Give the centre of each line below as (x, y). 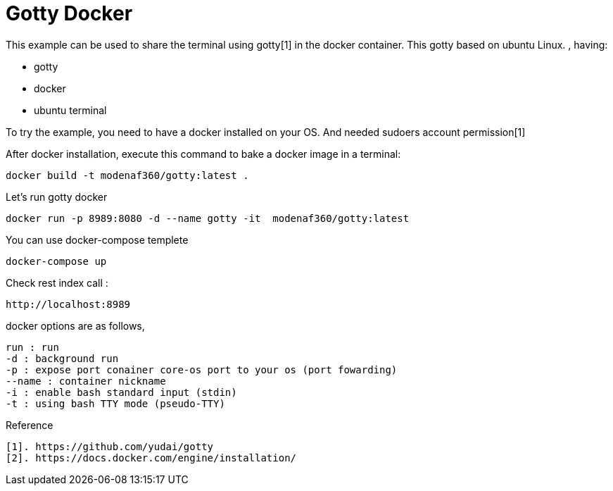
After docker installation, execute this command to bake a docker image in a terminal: (203, 154)
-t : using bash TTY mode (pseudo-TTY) (115, 403)
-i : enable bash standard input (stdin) (121, 392)
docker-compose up (56, 261)
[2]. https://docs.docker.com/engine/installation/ (151, 458)
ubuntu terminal (70, 110)
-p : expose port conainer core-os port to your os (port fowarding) (202, 369)
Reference (30, 425)
